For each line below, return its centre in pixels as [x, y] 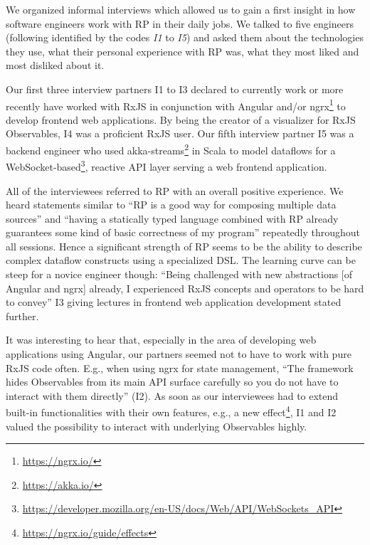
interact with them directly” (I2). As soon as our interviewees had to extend [172, 395]
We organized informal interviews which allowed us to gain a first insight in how [181, 9]
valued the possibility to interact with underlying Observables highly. [157, 426]
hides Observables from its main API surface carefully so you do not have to [172, 382]
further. [22, 316]
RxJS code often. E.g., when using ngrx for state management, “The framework [180, 367]
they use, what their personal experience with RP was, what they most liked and [183, 51]
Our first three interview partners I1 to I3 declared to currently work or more [175, 89]
